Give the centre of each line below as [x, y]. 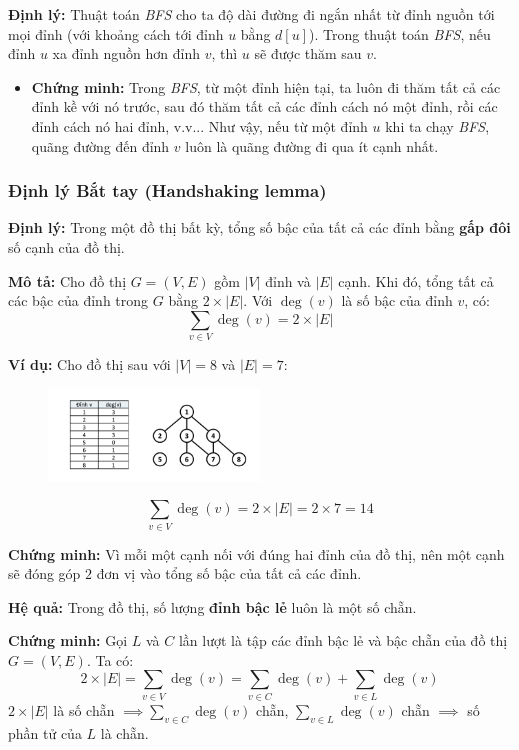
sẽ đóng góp [44, 573]
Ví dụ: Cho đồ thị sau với [89, 364]
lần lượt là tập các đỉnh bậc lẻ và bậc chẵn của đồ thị [343, 640]
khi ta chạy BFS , [437, 125]
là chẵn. [124, 732]
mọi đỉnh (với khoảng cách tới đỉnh [116, 33]
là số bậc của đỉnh [397, 300]
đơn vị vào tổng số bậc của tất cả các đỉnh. [229, 573]
